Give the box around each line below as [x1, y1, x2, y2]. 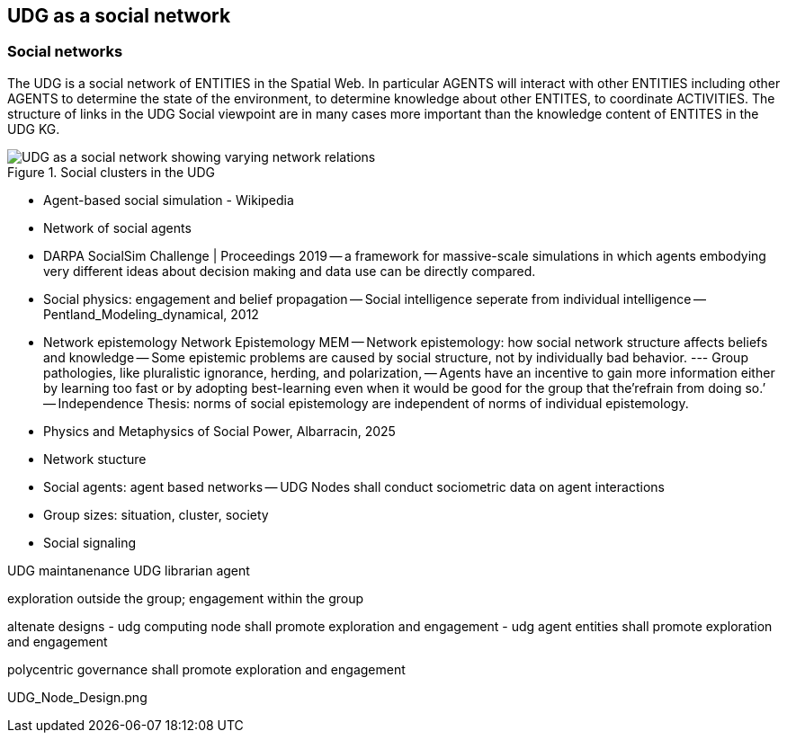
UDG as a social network [7, 4, 231, 27]
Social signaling [43, 534, 137, 550]
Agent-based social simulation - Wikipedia [43, 192, 294, 208]
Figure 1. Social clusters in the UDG [7, 164, 216, 180]
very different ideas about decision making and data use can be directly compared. [43, 263, 536, 279]
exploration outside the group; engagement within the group [7, 590, 364, 606]
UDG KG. [7, 120, 60, 137]
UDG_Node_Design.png [7, 689, 148, 705]
